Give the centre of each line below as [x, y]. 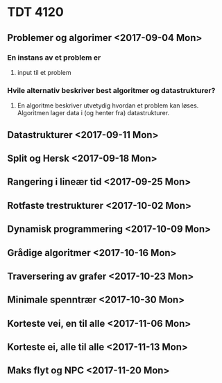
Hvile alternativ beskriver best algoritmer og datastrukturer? [111, 90]
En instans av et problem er [54, 58]
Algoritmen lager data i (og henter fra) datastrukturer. [93, 113]
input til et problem [44, 72]
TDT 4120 [35, 12]
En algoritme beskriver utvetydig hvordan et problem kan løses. [108, 105]
